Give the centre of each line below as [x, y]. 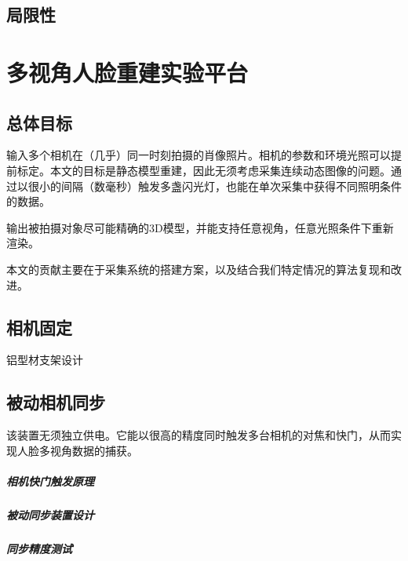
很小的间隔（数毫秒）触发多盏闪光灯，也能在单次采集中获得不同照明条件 [215, 186]
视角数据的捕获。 [94, 450]
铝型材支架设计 [45, 360]
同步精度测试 [39, 548]
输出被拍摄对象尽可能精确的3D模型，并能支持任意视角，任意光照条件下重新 [200, 227]
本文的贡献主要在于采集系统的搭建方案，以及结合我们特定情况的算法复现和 [199, 269]
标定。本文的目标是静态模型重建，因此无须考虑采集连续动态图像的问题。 [204, 170]
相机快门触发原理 [50, 481]
